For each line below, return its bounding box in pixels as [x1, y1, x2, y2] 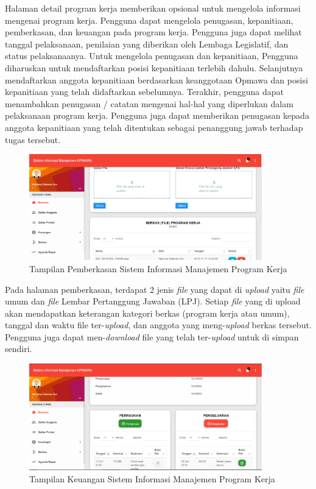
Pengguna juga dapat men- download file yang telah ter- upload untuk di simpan [5, 330, 299, 343]
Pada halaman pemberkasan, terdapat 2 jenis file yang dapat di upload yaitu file [5, 283, 304, 295]
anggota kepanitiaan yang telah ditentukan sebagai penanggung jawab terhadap [5, 121, 303, 133]
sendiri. [5, 342, 32, 355]
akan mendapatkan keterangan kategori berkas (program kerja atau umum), [5, 306, 290, 319]
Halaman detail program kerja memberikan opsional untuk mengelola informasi [5, 2, 301, 14]
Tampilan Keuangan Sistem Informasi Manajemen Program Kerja [29, 472, 275, 485]
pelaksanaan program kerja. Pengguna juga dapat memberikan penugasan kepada [5, 109, 309, 122]
